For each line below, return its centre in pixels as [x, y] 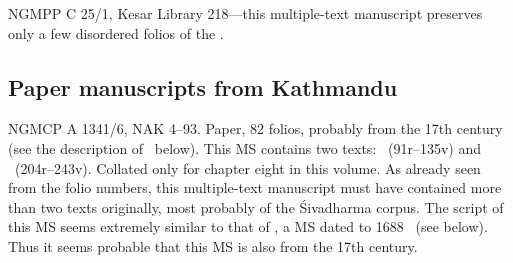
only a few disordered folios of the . [116, 32]
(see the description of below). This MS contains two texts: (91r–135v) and [244, 147]
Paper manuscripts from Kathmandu [203, 86]
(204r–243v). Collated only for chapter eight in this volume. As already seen [247, 167]
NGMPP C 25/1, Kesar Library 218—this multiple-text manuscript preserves [245, 13]
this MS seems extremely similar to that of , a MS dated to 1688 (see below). [248, 226]
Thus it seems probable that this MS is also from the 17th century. [213, 245]
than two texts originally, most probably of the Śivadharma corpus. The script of [256, 206]
